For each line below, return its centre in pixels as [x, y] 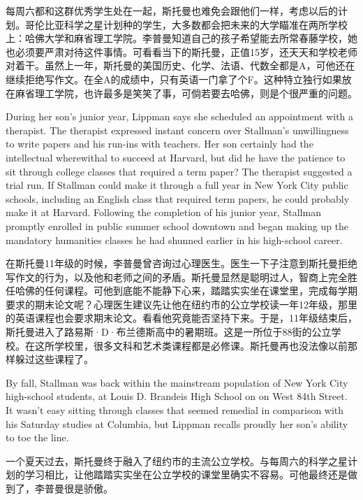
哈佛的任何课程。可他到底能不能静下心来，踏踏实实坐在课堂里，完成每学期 [186, 291]
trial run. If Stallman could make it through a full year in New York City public [177, 185]
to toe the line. [37, 437]
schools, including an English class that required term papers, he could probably [178, 198]
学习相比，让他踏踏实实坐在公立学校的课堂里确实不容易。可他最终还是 [186, 474]
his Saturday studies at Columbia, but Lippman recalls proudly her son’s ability [177, 423]
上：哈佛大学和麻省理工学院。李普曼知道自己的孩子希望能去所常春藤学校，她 [181, 38]
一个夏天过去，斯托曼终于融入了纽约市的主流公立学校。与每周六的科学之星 [177, 460]
